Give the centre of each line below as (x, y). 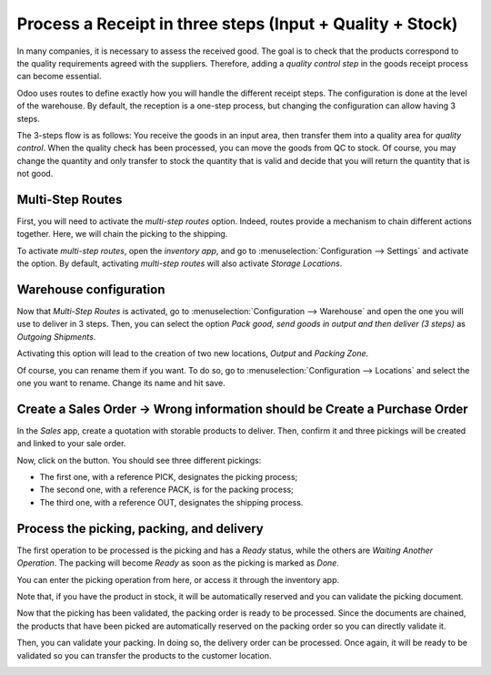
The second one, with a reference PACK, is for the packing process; (167, 490)
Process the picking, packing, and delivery (140, 528)
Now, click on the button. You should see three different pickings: (139, 460)
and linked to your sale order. (71, 444)
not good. (35, 174)
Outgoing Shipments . (56, 336)
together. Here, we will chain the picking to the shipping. (122, 234)
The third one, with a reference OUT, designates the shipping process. (171, 502)
